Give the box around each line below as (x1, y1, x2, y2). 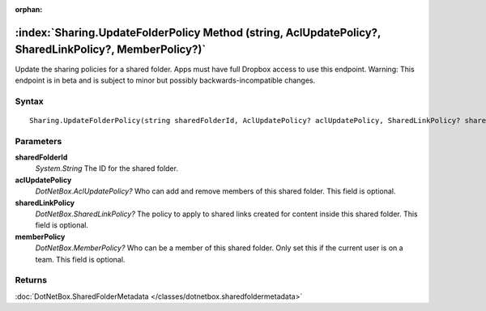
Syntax (15, 96, 44, 107)
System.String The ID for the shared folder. (35, 164, 178, 173)
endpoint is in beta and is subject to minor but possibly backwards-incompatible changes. (15, 75, 316, 85)
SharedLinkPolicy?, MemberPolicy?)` (15, 43, 207, 57)
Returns (15, 275, 48, 286)
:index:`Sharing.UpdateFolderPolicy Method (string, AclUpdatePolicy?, (15, 25, 381, 40)
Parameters (15, 135, 62, 147)
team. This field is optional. (35, 254, 126, 264)
